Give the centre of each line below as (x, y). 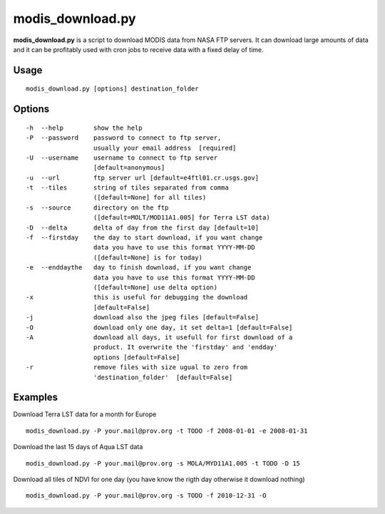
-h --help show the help (84, 128)
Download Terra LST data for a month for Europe (85, 414)
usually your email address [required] (165, 148)
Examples (36, 397)
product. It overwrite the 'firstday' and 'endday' (185, 347)
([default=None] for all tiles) (150, 197)
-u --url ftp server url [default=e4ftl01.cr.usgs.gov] (143, 178)
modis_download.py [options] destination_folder (112, 89)
